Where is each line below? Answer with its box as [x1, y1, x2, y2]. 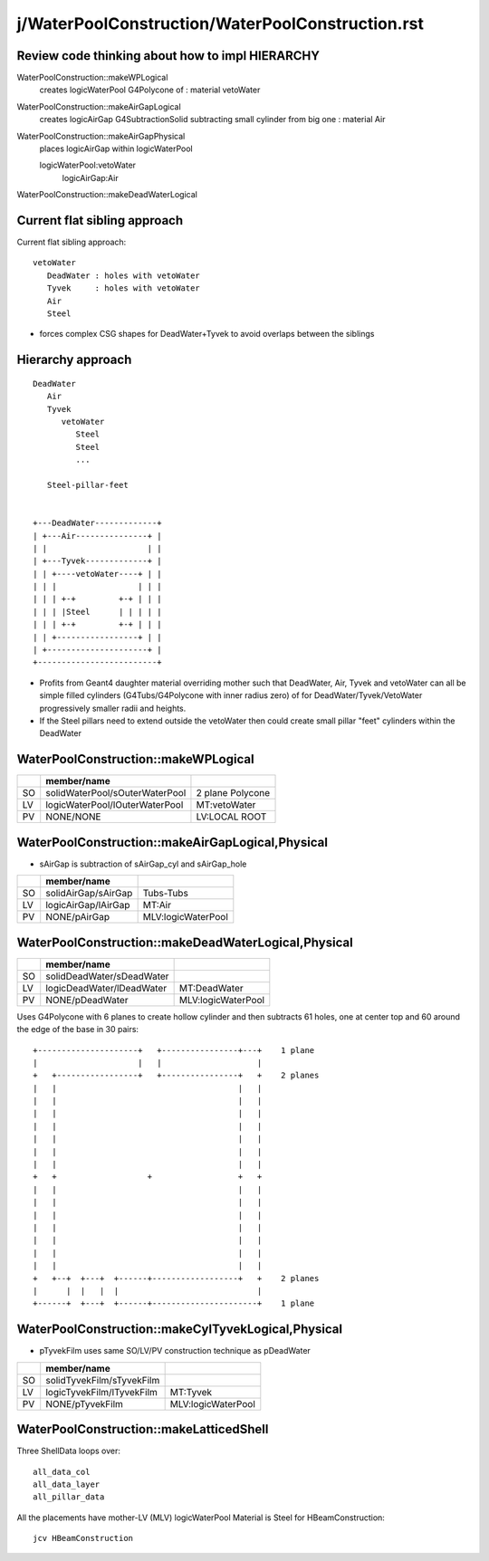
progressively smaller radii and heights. [39, 703, 187, 713]
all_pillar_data [33, 1492, 105, 1502]
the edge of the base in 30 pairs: [16, 1024, 139, 1035]
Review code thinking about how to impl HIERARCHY [16, 48, 321, 63]
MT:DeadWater [178, 982, 244, 994]
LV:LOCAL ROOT [196, 810, 267, 823]
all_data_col [33, 1467, 91, 1477]
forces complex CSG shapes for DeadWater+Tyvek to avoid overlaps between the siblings [39, 329, 375, 340]
